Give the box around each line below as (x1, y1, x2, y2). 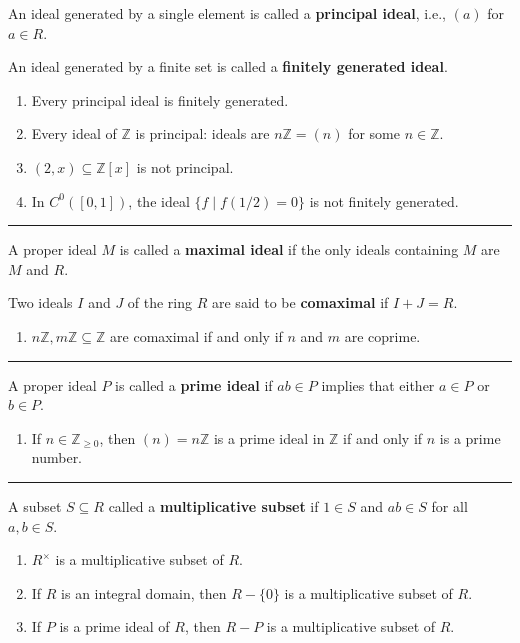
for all (431, 495, 468, 516)
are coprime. (344, 325, 421, 346)
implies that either (321, 374, 435, 395)
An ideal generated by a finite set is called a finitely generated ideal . (8, 56, 448, 77)
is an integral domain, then (61, 582, 227, 603)
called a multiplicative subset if (108, 495, 319, 516)
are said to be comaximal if (212, 292, 389, 313)
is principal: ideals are (135, 123, 270, 144)
